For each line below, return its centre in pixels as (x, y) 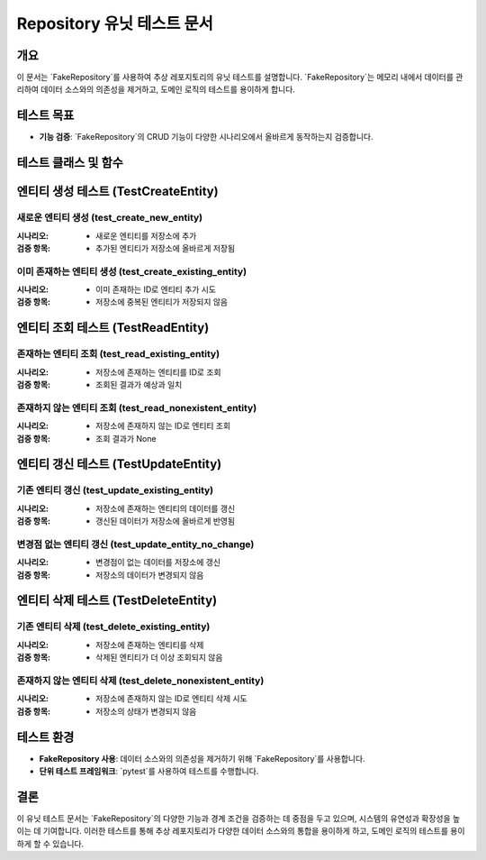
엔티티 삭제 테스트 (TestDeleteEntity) (117, 601)
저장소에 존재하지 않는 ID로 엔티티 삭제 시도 (171, 699)
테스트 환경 (45, 737)
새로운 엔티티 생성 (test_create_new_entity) (110, 218)
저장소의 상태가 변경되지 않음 (146, 711)
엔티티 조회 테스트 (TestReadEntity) (113, 328)
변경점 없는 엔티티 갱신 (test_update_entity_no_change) (135, 544)
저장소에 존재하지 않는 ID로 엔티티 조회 (163, 426)
